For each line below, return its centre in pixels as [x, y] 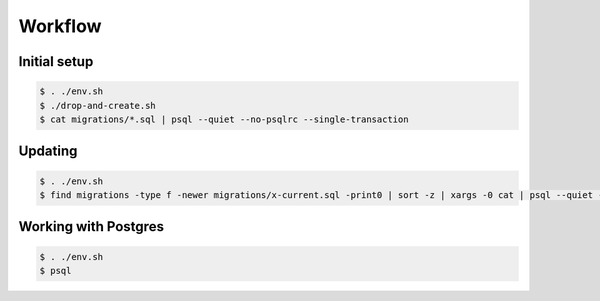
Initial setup [56, 61]
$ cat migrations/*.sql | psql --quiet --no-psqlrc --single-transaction [224, 119]
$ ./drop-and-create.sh [98, 105]
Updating [48, 151]
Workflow [60, 26]
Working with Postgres [91, 226]
